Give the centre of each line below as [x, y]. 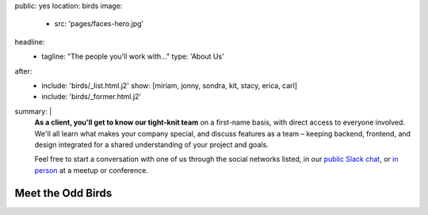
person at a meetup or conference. [91, 170]
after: [23, 71]
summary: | [33, 111]
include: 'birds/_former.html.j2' [92, 97]
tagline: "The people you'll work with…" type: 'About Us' [133, 56]
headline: [30, 42]
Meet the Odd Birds [63, 193]
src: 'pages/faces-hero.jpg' [99, 24]
